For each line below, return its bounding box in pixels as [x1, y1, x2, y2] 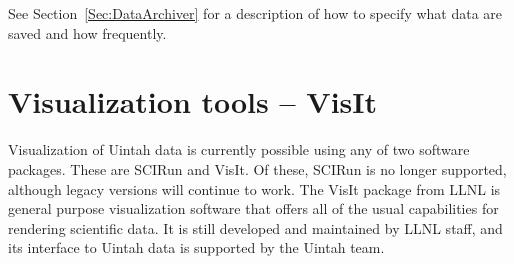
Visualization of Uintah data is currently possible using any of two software [8, 139, 470, 160]
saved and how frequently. [8, 22, 167, 43]
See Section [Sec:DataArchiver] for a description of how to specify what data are [8, 3, 503, 23]
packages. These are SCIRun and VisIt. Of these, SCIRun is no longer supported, [8, 158, 507, 179]
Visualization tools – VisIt [8, 81, 378, 122]
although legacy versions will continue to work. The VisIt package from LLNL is [8, 178, 501, 199]
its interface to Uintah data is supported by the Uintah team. [8, 237, 385, 258]
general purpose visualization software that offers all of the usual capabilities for [8, 198, 499, 219]
